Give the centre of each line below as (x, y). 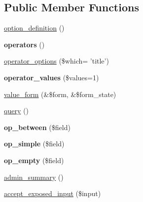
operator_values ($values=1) (52, 77)
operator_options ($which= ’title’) (56, 61)
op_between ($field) (37, 127)
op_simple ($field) (34, 144)
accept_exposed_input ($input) (53, 193)
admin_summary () (34, 177)
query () (16, 111)
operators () (24, 44)
